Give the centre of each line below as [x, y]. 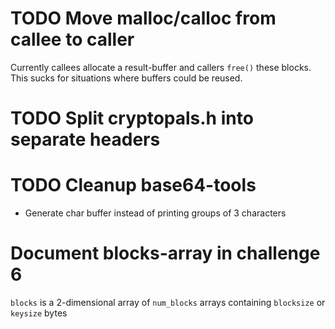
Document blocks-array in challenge [165, 253]
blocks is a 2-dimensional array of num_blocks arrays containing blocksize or [168, 302]
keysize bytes [39, 313]
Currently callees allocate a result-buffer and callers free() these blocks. [161, 67]
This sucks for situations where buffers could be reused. [126, 78]
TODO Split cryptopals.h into [132, 118]
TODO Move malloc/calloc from [143, 18]
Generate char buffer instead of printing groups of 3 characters [155, 213]
